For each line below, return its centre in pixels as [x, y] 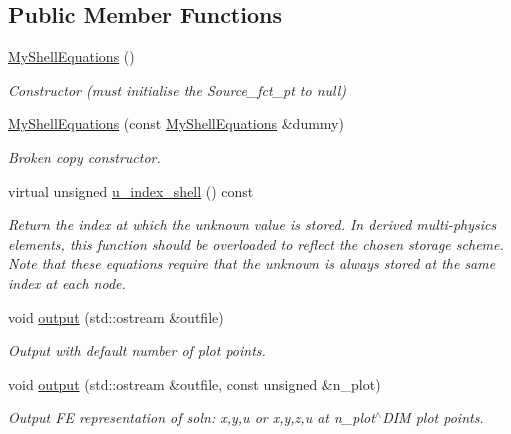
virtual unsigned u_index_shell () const [131, 190]
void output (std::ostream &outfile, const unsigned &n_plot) [194, 383]
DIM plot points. [433, 417]
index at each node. [67, 282]
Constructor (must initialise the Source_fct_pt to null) [177, 89]
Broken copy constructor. [84, 156]
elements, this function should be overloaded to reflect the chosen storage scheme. [256, 243]
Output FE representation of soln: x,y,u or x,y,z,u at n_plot [191, 417]
